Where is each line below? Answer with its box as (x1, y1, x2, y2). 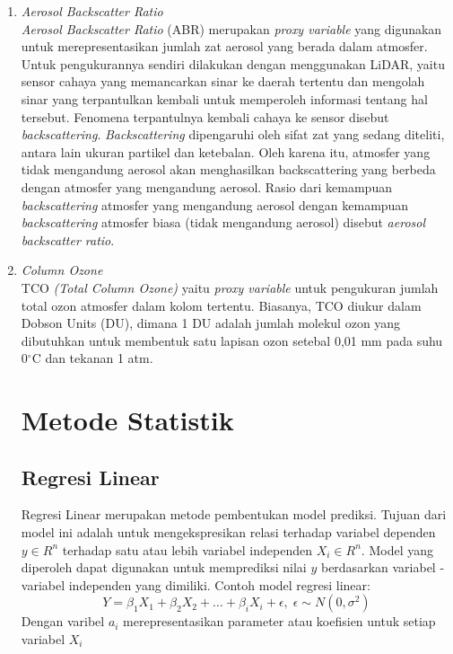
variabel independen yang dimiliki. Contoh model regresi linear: (21, 575, 370, 594)
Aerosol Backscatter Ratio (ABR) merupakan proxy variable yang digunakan (21, 19, 442, 38)
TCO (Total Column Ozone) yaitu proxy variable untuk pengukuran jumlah (21, 278, 439, 296)
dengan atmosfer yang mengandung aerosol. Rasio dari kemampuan (21, 177, 392, 196)
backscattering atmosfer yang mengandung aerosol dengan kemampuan (21, 195, 409, 214)
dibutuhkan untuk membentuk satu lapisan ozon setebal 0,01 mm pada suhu (21, 331, 443, 349)
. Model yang (361, 540, 433, 559)
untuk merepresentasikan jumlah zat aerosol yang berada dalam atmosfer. (21, 37, 428, 56)
